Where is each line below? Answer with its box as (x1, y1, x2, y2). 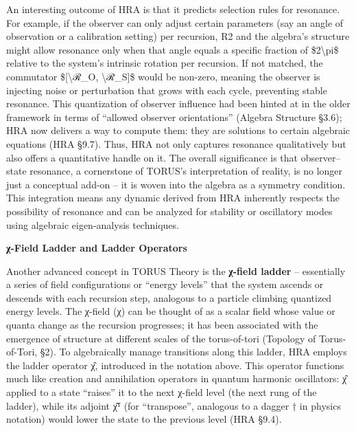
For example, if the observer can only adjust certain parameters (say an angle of (6, 15, 344, 30)
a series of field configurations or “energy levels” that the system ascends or (6, 277, 324, 291)
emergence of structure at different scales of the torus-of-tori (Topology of (6, 331, 316, 345)
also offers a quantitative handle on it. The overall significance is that (6, 150, 298, 164)
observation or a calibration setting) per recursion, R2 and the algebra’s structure (6, 29, 350, 43)
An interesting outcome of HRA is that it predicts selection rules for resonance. (6, 2, 340, 16)
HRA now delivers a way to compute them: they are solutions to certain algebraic (6, 123, 351, 137)
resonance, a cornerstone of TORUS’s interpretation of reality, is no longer (29, 164, 343, 178)
